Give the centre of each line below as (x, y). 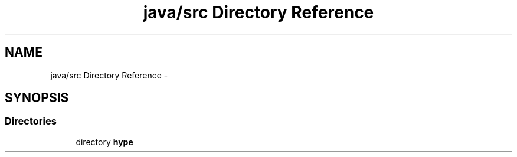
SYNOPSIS (37, 98)
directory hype (104, 142)
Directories (31, 121)
